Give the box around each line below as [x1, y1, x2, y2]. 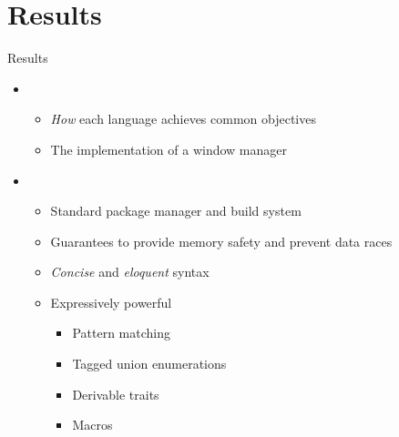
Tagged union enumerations [72, 354, 227, 373]
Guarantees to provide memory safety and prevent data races [50, 231, 393, 250]
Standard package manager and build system [50, 201, 302, 220]
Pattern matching [72, 323, 170, 342]
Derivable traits [72, 384, 159, 403]
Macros [72, 415, 113, 434]
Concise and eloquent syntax [50, 262, 210, 281]
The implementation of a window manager [50, 139, 288, 158]
